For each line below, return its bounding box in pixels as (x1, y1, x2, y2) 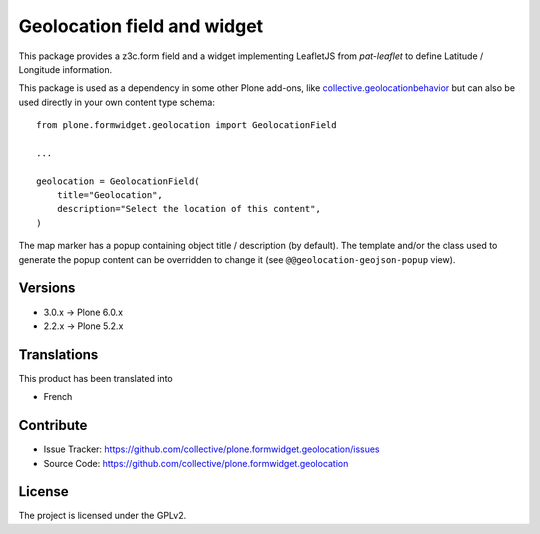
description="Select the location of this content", (56, 203, 322, 215)
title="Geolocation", (56, 190, 164, 201)
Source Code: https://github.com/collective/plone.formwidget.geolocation (43, 457, 349, 469)
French (43, 391, 73, 403)
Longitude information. (18, 63, 113, 75)
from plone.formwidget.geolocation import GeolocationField (36, 120, 337, 131)
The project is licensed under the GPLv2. (18, 510, 187, 522)
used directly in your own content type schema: (18, 96, 215, 108)
